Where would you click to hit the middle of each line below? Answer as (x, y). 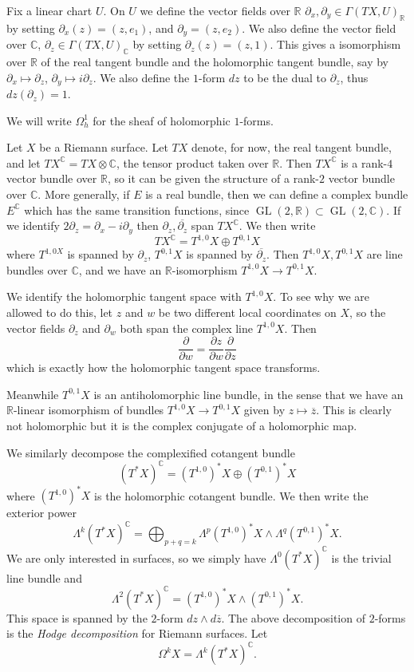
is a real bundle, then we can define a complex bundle (277, 194)
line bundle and (44, 577)
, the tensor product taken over (192, 162)
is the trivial (361, 557)
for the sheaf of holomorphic (162, 120)
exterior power (42, 513)
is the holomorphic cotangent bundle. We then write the (231, 495)
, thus (354, 77)
